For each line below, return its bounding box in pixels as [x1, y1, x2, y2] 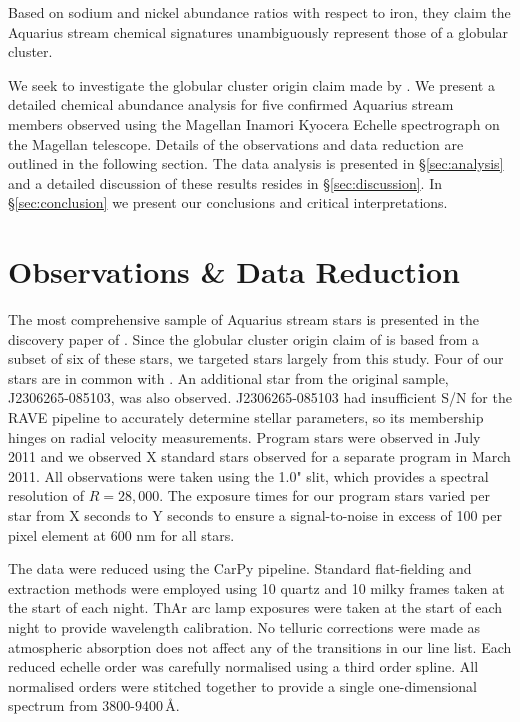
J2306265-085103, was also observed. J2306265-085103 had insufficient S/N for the [8, 387, 512, 408]
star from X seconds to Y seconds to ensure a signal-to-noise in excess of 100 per [8, 505, 502, 525]
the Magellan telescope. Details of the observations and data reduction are [8, 133, 464, 154]
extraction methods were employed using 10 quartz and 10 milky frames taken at [8, 577, 505, 598]
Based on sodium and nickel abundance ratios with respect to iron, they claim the [8, 2, 511, 22]
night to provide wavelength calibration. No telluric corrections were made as [8, 616, 481, 637]
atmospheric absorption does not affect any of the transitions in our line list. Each [8, 636, 512, 657]
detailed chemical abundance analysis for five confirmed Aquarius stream [8, 94, 454, 115]
